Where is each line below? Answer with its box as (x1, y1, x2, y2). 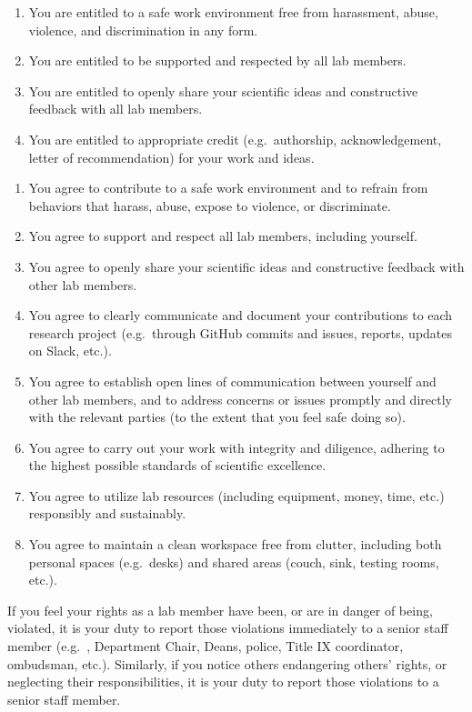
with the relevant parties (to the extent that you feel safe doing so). (28, 407, 406, 426)
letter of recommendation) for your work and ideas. (28, 147, 315, 166)
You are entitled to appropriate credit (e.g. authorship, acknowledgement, (28, 129, 442, 148)
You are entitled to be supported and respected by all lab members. (28, 51, 407, 70)
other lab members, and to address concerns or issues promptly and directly (28, 389, 452, 408)
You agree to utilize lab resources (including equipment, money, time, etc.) (28, 486, 445, 505)
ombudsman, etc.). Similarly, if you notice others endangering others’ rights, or (7, 654, 447, 673)
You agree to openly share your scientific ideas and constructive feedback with (28, 256, 465, 276)
